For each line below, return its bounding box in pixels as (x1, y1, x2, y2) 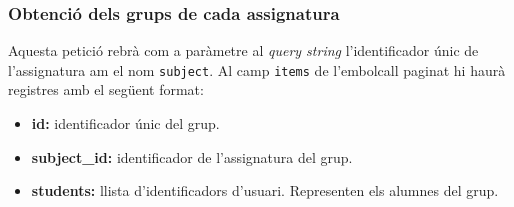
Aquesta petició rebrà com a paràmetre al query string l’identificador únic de (8, 40, 479, 61)
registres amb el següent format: (8, 79, 204, 100)
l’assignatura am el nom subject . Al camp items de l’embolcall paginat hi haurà (8, 59, 506, 80)
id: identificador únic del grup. (31, 113, 220, 134)
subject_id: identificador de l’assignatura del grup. (31, 146, 353, 167)
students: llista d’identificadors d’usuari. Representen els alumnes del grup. (31, 180, 499, 201)
